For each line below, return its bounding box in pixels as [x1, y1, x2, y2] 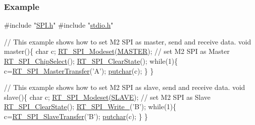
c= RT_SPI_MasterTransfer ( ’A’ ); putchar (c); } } [4, 65, 154, 76]
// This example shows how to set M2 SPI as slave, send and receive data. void [4, 82, 245, 92]
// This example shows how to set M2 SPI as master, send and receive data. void [4, 36, 251, 46]
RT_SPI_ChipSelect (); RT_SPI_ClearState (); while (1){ [4, 56, 178, 66]
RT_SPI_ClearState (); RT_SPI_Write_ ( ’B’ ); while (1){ [4, 101, 177, 112]
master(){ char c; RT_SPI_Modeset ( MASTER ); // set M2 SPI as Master [4, 46, 230, 56]
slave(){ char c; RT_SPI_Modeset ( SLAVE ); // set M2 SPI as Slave [4, 91, 211, 102]
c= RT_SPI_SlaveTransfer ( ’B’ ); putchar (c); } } [4, 111, 148, 121]
